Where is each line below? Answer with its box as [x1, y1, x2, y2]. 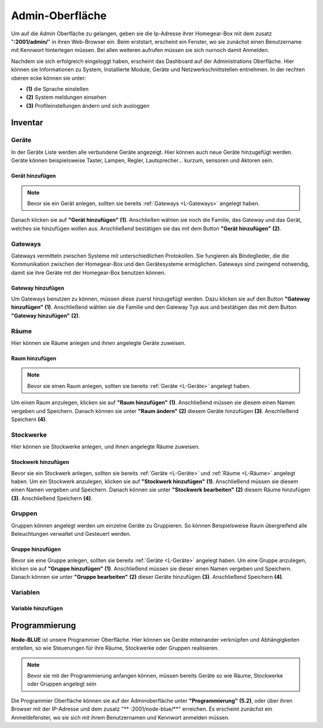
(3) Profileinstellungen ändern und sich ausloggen [26, 102, 150, 109]
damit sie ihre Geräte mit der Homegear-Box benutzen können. [11, 269, 166, 276]
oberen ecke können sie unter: [11, 74, 87, 81]
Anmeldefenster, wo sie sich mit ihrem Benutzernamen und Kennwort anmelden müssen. [11, 714, 230, 721]
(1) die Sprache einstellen [26, 85, 89, 92]
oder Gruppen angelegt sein [27, 680, 97, 688]
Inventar [11, 117, 43, 128]
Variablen [11, 589, 40, 597]
